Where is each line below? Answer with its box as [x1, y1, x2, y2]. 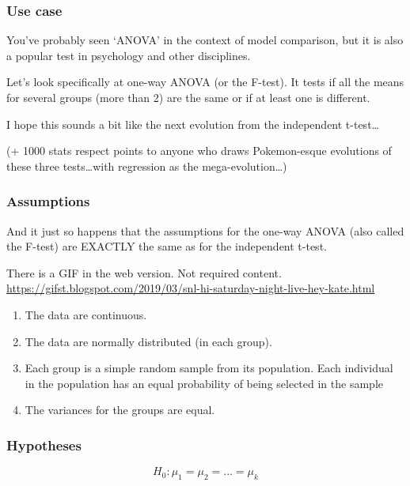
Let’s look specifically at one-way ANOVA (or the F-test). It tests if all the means [6, 73, 404, 90]
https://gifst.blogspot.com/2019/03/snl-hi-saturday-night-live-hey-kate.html [6, 280, 375, 296]
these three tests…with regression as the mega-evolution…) [6, 157, 287, 174]
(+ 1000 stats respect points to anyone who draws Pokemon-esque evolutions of [6, 142, 392, 159]
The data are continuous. [25, 306, 147, 322]
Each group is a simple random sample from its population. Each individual [25, 360, 393, 376]
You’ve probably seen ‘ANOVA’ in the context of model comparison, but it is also [6, 32, 404, 48]
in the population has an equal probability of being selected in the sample [25, 375, 383, 391]
